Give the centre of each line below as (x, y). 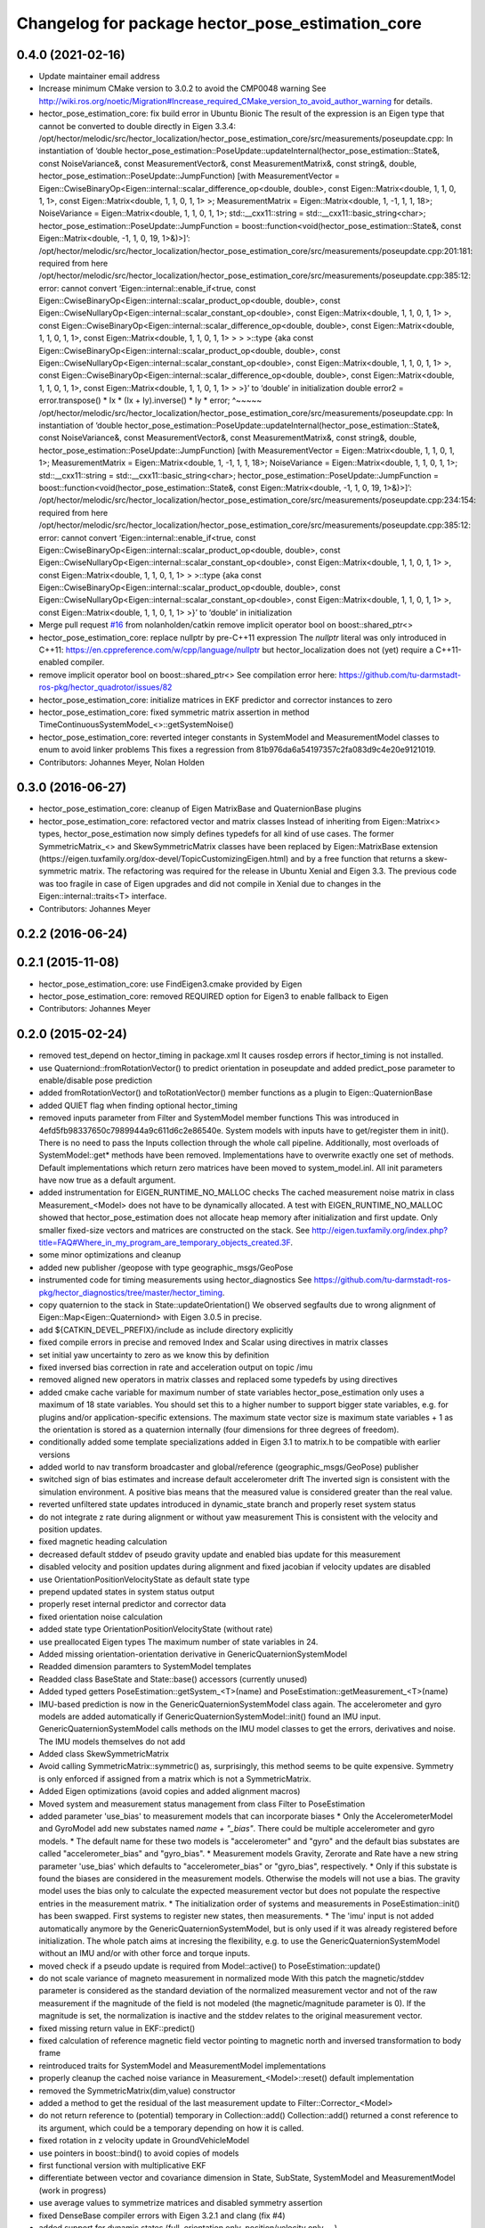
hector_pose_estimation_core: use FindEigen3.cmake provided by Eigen (170, 984)
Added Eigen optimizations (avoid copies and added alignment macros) (170, 1791)
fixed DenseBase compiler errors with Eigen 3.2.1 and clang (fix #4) (162, 2216)
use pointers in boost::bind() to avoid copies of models (139, 2153)
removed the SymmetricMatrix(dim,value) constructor (137, 2091)
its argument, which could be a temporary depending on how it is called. (171, 2128)
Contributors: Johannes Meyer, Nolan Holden (121, 762)
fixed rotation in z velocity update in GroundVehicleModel (144, 2141)
